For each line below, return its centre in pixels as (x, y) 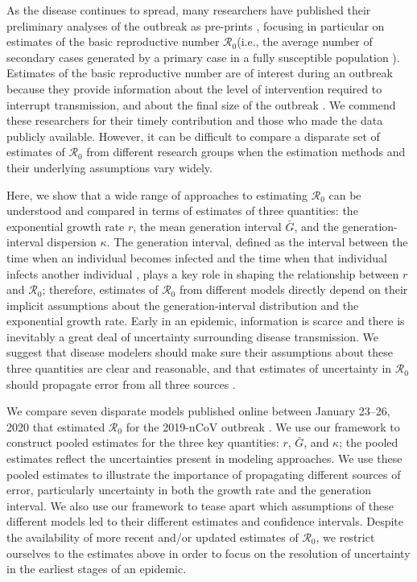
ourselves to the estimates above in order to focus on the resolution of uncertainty (208, 553)
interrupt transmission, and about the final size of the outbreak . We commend (201, 104)
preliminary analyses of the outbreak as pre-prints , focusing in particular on (196, 25)
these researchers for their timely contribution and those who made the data (195, 120)
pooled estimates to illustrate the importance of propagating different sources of (204, 474)
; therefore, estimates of (100, 289)
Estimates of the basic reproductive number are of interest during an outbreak (200, 73)
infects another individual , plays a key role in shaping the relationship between (203, 273)
